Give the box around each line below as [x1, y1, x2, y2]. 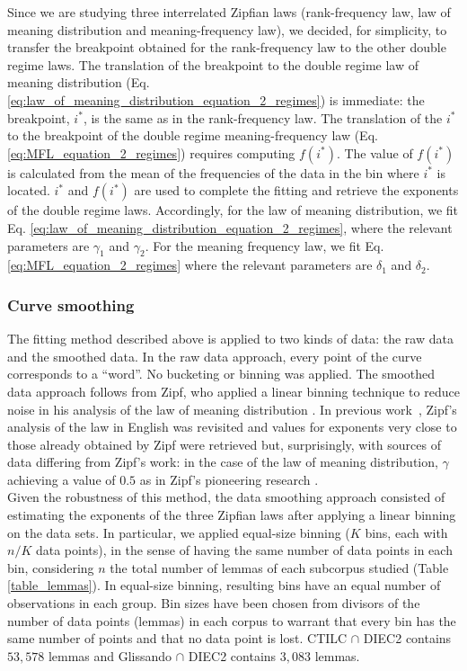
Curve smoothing [7, 293, 135, 316]
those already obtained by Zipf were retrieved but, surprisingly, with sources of [7, 434, 441, 453]
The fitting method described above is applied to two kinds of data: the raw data [7, 329, 454, 348]
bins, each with [365, 523, 448, 541]
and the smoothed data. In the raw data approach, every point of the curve [7, 346, 422, 365]
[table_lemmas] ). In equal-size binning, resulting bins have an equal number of [7, 576, 441, 595]
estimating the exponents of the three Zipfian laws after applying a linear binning [7, 505, 456, 524]
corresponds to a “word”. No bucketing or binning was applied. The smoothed [7, 364, 436, 383]
